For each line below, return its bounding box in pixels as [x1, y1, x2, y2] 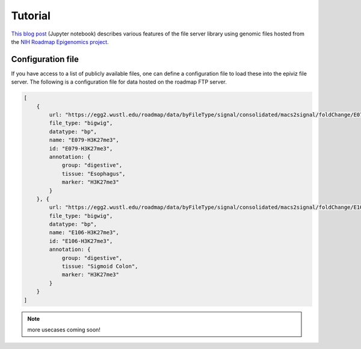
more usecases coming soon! [27, 326, 100, 333]
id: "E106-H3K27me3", [49, 238, 113, 244]
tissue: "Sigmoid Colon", [61, 263, 138, 270]
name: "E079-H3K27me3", [49, 137, 120, 144]
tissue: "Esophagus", [61, 170, 126, 177]
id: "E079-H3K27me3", [49, 145, 113, 152]
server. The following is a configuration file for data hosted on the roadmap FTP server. [11, 78, 227, 85]
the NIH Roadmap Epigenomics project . [11, 38, 109, 45]
